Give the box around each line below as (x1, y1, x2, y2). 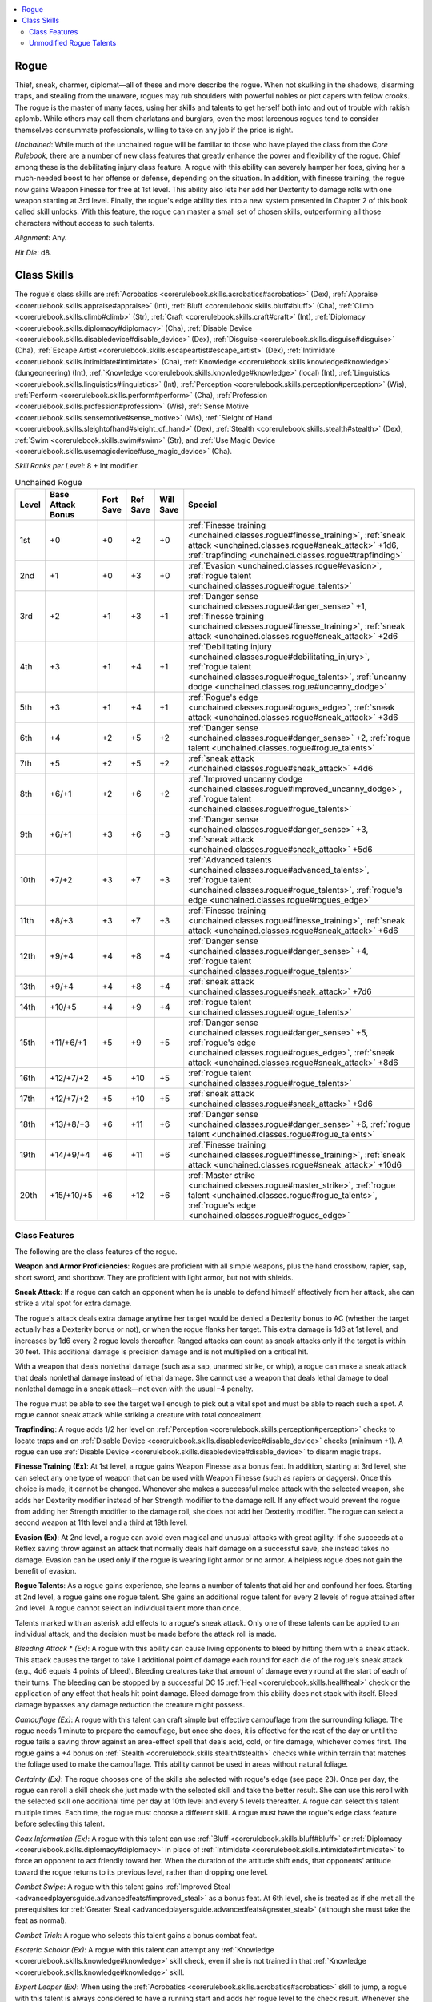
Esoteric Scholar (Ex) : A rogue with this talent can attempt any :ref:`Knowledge (14, 1945, 275, 1955)
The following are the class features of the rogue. (14, 1246, 178, 1256)
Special (188, 499, 218, 510)
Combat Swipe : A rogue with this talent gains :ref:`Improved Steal (14, 1882, 231, 1891)
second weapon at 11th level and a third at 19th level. (14, 1518, 188, 1527)
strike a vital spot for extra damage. (14, 1298, 132, 1309)
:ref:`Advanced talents (188, 854, 272, 866)
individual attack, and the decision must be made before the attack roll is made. (14, 1629, 277, 1638)
